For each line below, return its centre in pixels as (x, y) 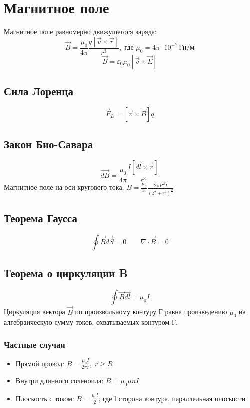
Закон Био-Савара (49, 144)
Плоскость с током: (45, 399)
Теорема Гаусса (41, 218)
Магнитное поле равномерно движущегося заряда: (80, 31)
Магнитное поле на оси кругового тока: (64, 187)
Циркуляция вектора (35, 311)
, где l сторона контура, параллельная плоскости (172, 399)
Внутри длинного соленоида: (60, 381)
